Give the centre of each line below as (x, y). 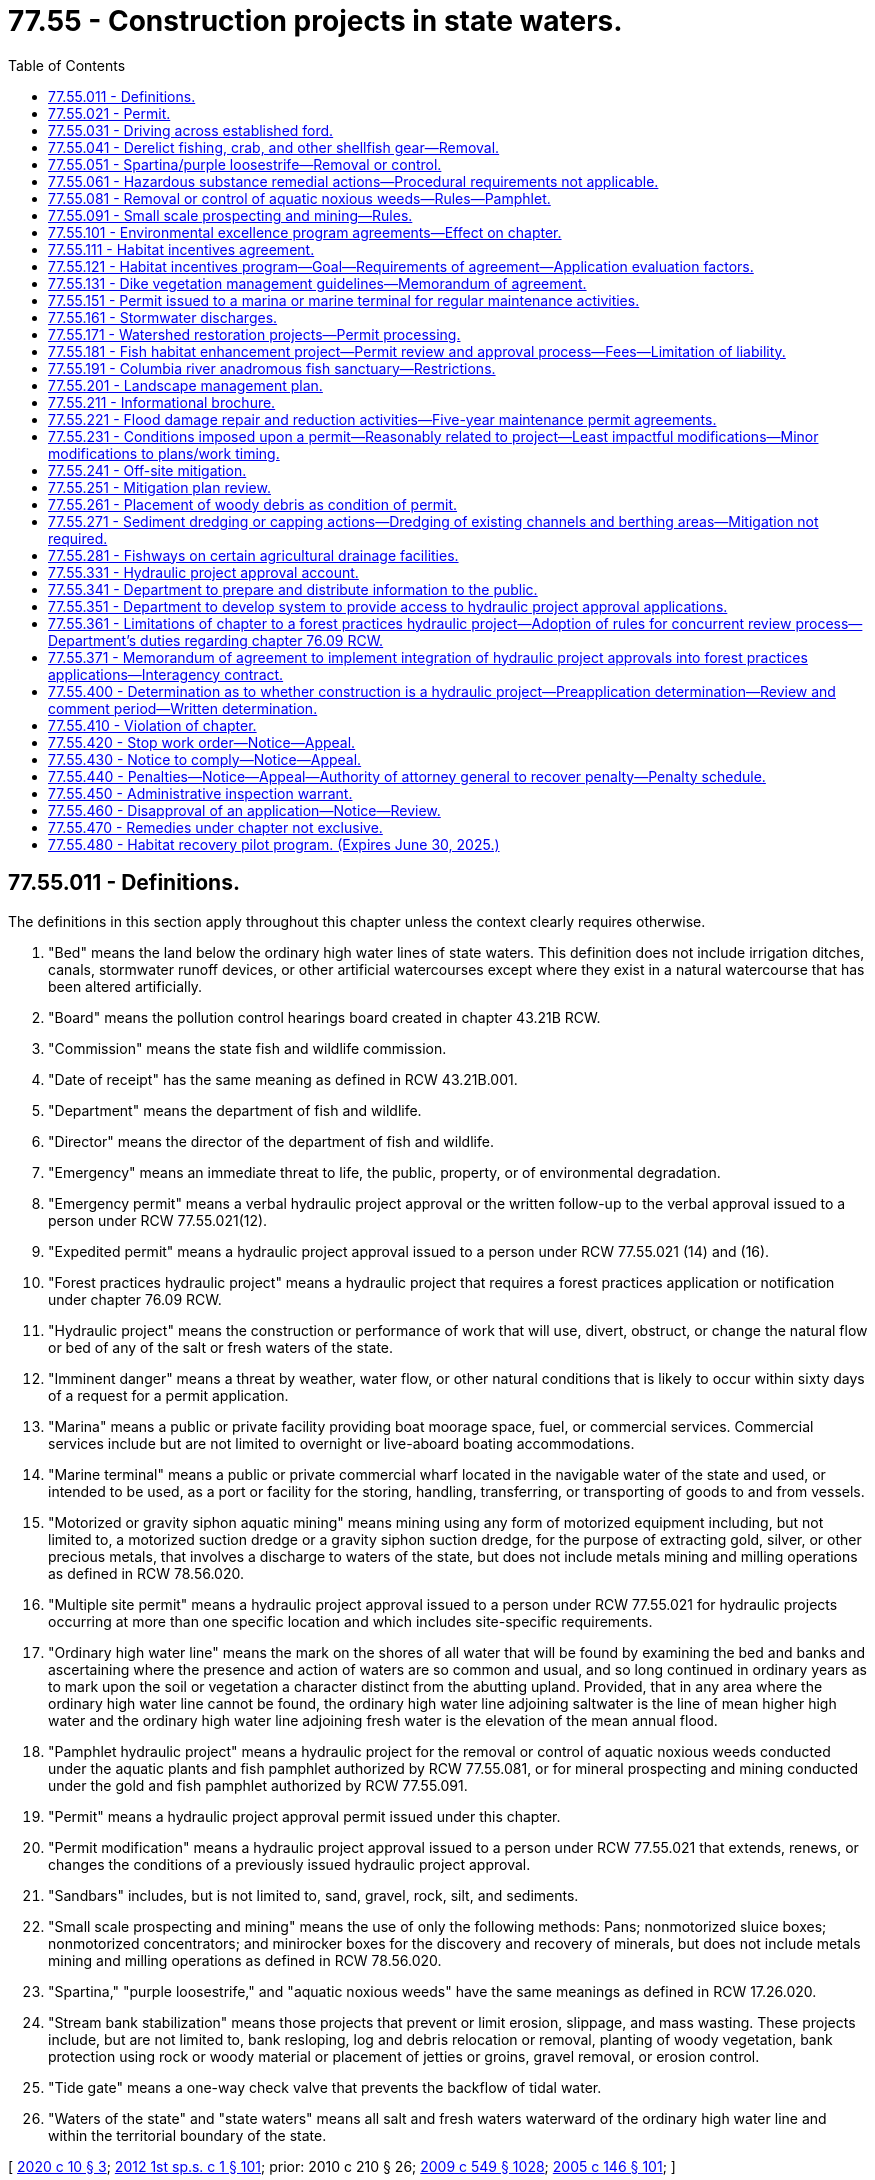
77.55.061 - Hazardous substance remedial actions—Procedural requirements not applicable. (353, 181)
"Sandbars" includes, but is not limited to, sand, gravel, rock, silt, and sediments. (313, 1895)
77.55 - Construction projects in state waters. (315, 21)
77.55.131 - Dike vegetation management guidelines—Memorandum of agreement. (317, 283)
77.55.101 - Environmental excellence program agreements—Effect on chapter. (305, 232)
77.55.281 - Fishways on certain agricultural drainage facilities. (253, 555)
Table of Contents (67, 65)
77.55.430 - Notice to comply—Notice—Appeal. (205, 759)
